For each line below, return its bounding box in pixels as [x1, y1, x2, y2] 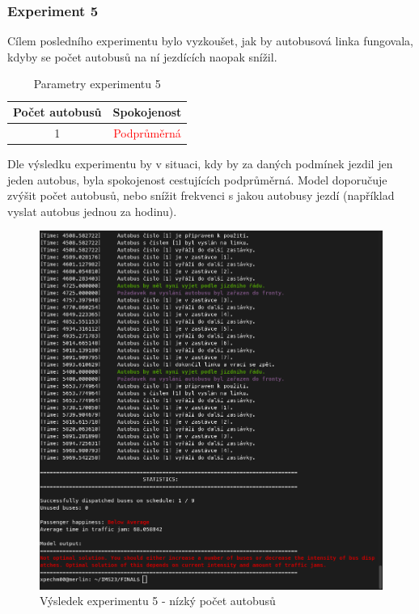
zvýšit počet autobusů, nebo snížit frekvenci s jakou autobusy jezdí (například [7, 187, 395, 204]
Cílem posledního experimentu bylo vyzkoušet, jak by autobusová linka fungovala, [7, 32, 413, 49]
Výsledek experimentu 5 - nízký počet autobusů [40, 592, 276, 609]
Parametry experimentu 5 [33, 75, 161, 92]
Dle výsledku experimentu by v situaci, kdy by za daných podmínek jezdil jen [7, 155, 393, 171]
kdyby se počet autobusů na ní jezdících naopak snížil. [7, 48, 277, 65]
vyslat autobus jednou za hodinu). [7, 202, 177, 219]
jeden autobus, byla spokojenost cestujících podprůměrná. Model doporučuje [7, 171, 387, 188]
